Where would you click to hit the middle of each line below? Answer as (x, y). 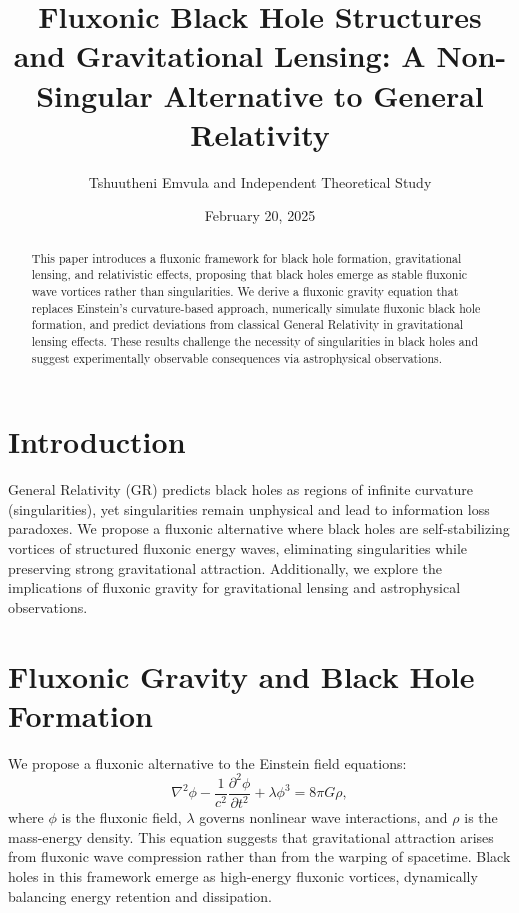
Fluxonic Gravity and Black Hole (241, 675)
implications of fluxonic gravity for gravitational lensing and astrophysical (234, 587)
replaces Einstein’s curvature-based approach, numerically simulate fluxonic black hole (256, 307)
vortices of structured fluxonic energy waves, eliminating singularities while (238, 547)
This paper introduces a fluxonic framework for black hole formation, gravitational (246, 257)
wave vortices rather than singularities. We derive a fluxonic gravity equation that (245, 290)
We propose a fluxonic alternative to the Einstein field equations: (207, 762)
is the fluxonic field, (121, 817)
